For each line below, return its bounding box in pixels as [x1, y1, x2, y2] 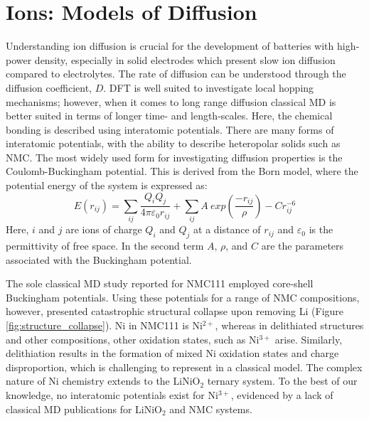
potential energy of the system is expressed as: [6, 178, 208, 193]
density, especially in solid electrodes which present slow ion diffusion [34, 52, 336, 67]
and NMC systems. [169, 401, 252, 416]
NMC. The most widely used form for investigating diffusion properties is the [6, 149, 343, 164]
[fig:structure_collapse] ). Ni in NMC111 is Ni [6, 317, 203, 332]
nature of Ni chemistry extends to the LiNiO [6, 373, 200, 388]
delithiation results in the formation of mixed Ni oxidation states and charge [6, 346, 339, 361]
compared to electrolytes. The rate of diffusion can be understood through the [6, 66, 346, 81]
